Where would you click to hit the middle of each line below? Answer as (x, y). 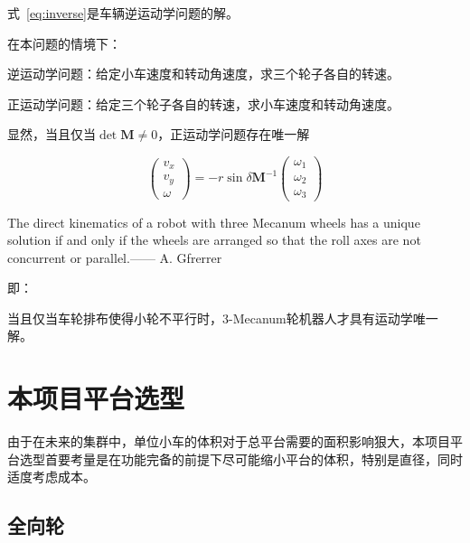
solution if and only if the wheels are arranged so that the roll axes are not (214, 240)
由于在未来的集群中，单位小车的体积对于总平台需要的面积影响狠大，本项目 (229, 441)
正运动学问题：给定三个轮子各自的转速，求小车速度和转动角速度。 (203, 103)
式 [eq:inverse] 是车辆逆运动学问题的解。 (123, 13)
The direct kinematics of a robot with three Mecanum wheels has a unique (214, 222)
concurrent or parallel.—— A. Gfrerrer (115, 257)
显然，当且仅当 (52, 134)
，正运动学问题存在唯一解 (234, 134)
